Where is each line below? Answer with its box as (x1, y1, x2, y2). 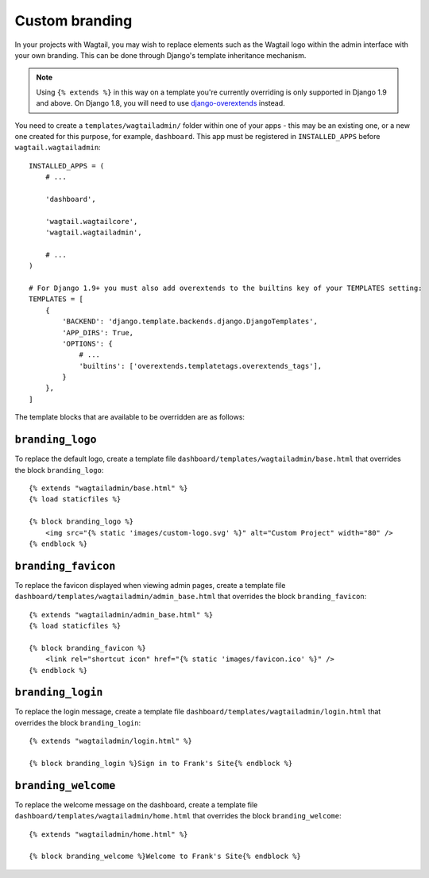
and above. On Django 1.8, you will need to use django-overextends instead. (36, 99, 285, 108)
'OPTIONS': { (62, 338, 113, 348)
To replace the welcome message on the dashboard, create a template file (14, 799, 258, 810)
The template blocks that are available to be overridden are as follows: (14, 412, 245, 422)
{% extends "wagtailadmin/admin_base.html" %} (29, 610, 214, 619)
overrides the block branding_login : (14, 717, 141, 727)
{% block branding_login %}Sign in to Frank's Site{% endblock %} (29, 759, 293, 768)
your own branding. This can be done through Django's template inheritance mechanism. (14, 50, 307, 60)
